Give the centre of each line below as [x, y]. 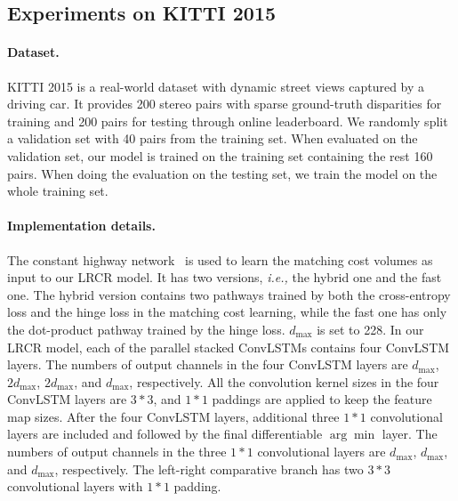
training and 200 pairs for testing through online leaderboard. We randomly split [228, 121]
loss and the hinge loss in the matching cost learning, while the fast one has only [227, 312]
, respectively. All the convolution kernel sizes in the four [284, 381]
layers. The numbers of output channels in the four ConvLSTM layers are [208, 364]
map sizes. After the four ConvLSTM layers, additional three [173, 416]
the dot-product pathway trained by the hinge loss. [146, 329]
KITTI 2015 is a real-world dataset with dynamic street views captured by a [216, 86]
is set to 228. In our [370, 329]
